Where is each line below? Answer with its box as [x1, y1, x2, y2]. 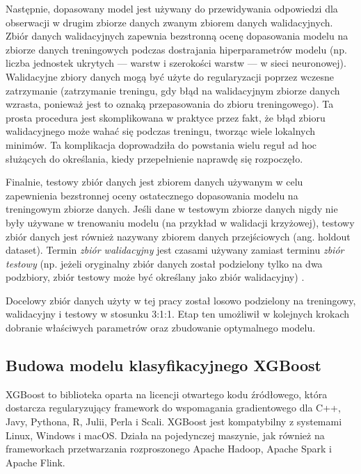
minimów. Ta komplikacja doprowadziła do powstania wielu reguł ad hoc [6, 137, 317, 152]
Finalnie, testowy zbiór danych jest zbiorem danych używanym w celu [6, 174, 303, 189]
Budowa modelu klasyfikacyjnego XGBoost [6, 354, 321, 376]
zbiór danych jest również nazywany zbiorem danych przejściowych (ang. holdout [6, 229, 351, 243]
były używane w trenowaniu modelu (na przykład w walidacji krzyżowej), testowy [6, 215, 355, 229]
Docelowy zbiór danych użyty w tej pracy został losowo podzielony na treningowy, [6, 293, 356, 307]
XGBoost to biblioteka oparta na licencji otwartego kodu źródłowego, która [6, 386, 328, 401]
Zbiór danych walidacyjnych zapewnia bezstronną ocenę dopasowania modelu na [6, 28, 348, 43]
